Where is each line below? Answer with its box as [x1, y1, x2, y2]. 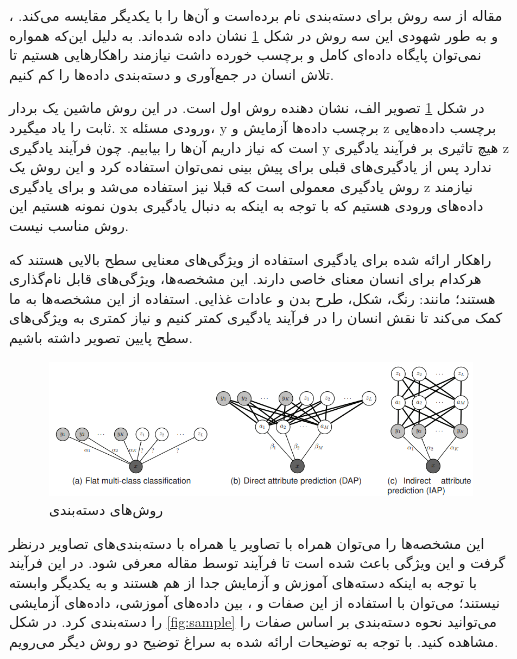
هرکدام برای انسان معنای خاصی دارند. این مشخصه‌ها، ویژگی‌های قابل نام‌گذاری [9, 268, 482, 289]
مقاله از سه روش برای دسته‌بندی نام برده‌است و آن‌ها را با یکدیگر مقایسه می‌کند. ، [9, 5, 503, 25]
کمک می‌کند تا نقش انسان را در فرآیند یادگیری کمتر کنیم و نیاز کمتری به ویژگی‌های [9, 307, 503, 328]
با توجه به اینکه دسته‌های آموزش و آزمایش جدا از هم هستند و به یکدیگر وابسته [9, 571, 477, 592]
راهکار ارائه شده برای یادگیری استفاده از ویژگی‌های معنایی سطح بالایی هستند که [9, 248, 492, 269]
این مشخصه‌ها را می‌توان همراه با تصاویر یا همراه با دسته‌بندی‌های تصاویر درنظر [9, 532, 485, 553]
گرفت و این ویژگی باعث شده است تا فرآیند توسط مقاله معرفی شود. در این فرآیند [9, 552, 506, 573]
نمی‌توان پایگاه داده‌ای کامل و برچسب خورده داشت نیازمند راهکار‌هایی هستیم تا [9, 44, 482, 65]
